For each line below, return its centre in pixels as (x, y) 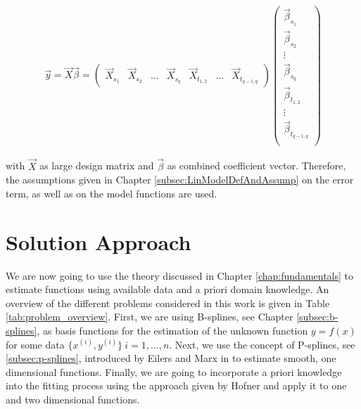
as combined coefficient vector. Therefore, (256, 165)
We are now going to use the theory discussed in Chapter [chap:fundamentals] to (180, 275)
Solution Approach (99, 241)
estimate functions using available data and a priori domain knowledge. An (167, 289)
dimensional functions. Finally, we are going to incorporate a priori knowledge (174, 371)
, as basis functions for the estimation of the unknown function (172, 330)
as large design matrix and (97, 165)
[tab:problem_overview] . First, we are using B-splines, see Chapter (150, 317)
